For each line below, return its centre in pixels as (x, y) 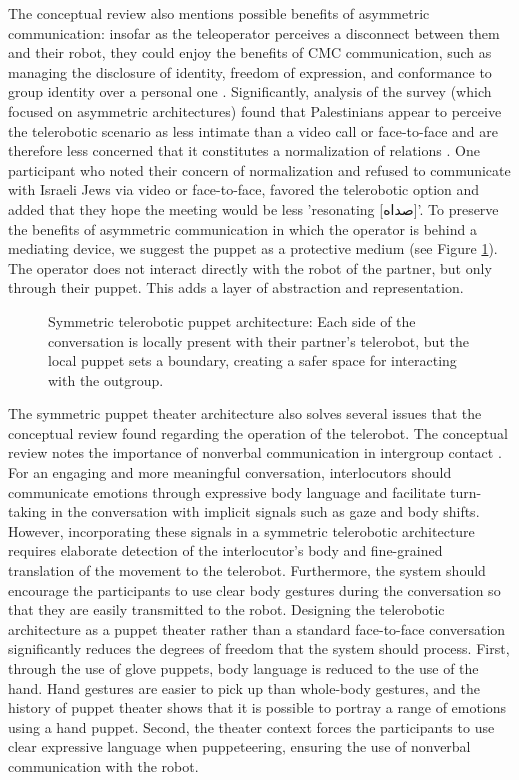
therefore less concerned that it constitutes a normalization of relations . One (244, 150)
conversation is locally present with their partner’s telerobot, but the (258, 340)
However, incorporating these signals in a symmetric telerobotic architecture (241, 530)
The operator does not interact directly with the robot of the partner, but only (250, 267)
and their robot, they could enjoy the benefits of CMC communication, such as (250, 52)
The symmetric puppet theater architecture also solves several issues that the (245, 413)
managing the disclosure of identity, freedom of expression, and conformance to (250, 71)
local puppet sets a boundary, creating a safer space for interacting (252, 360)
